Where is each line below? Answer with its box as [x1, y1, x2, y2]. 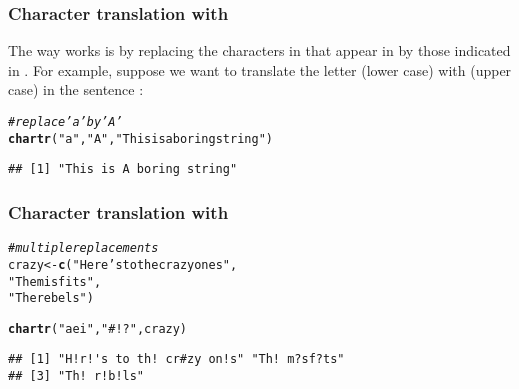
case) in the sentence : [8, 79, 144, 100]
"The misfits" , [8, 274, 102, 289]
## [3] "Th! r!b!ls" [8, 369, 145, 384]
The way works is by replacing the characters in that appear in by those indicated [8, 40, 511, 61]
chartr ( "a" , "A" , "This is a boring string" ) [8, 131, 273, 146]
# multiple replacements [8, 241, 159, 256]
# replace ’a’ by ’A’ [8, 115, 123, 129]
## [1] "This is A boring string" [8, 162, 238, 177]
